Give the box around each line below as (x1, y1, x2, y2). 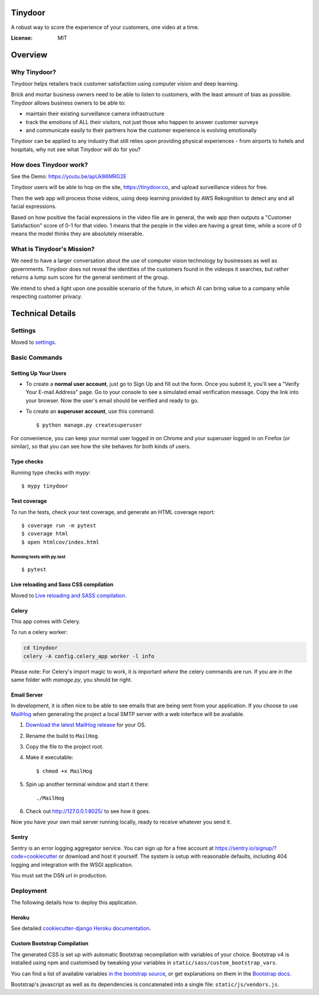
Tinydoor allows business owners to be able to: (11, 99, 126, 106)
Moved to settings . (11, 339, 57, 346)
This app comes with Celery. (11, 617, 81, 625)
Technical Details (11, 308, 76, 318)
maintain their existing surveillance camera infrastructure (25, 110, 165, 118)
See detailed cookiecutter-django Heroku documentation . (11, 925, 151, 932)
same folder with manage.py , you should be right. (11, 677, 132, 684)
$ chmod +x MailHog (36, 768, 93, 774)
